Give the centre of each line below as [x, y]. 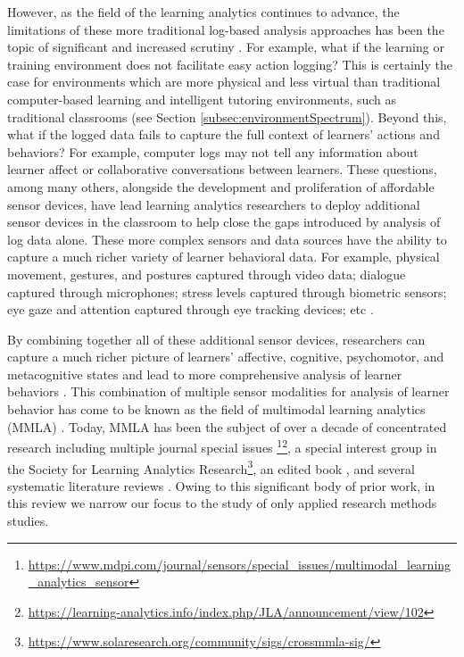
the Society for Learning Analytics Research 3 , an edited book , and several [211, 467]
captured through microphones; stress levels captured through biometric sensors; [227, 291]
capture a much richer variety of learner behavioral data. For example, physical [224, 257]
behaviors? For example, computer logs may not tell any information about [213, 151]
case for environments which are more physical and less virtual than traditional [224, 82]
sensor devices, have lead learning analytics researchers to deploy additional [214, 204]
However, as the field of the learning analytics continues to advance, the [203, 12]
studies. [28, 520]
